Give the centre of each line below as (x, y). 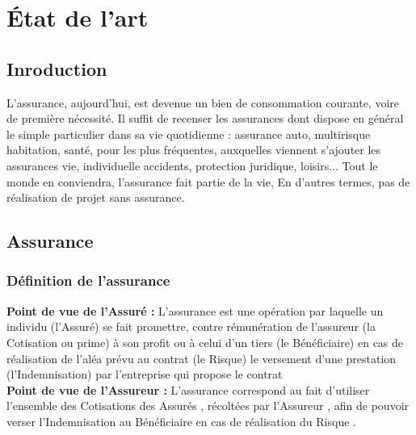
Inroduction (57, 68)
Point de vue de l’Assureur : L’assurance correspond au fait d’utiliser (188, 389)
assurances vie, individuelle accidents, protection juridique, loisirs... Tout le (192, 165)
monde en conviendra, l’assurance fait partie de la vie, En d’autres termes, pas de (208, 181)
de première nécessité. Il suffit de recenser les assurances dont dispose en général (205, 118)
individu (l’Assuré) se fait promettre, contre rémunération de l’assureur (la (191, 326)
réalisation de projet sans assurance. (96, 197)
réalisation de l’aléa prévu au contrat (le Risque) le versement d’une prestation (202, 358)
